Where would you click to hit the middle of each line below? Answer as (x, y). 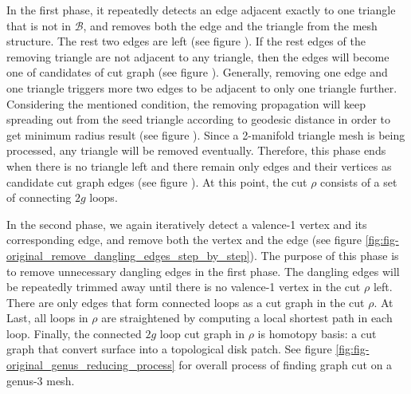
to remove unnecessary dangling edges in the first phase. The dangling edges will (203, 271)
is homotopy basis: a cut (317, 333)
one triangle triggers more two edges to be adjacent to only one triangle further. (202, 87)
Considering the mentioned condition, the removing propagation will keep (186, 103)
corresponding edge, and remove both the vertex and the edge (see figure (184, 240)
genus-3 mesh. (41, 380)
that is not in (39, 25)
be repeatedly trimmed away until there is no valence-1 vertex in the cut (184, 287)
